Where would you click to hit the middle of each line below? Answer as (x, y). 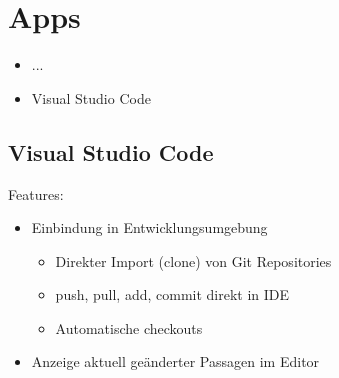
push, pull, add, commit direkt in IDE (172, 294)
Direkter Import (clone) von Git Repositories (193, 260)
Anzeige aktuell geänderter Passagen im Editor (175, 361)
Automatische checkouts (129, 327)
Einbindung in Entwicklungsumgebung (149, 227)
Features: (36, 193)
